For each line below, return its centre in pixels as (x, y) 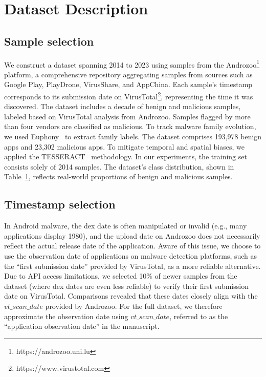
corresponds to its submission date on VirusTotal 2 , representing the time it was (129, 96)
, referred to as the (199, 316)
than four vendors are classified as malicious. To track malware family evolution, (130, 126)
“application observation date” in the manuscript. (82, 326)
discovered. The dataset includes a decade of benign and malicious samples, (123, 106)
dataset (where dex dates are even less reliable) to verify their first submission (126, 286)
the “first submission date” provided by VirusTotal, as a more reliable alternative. (132, 266)
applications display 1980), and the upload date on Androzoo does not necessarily (132, 235)
